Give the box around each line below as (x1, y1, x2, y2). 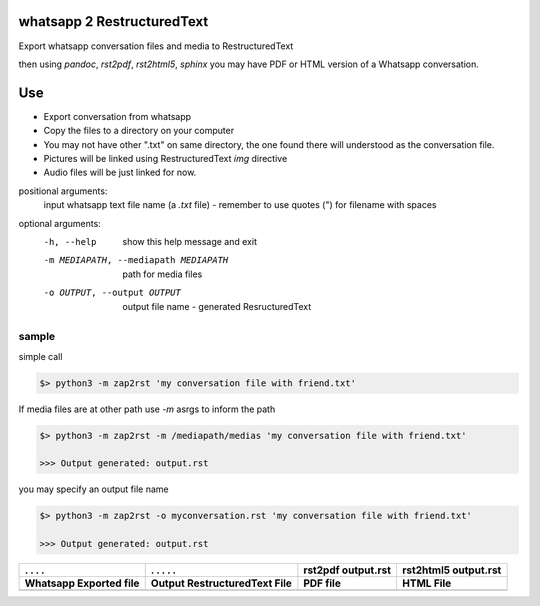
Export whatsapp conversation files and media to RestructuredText (18, 40, 294, 52)
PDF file (303, 576, 342, 590)
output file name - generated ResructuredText (122, 300, 312, 312)
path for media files (122, 268, 203, 280)
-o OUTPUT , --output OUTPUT (43, 287, 182, 299)
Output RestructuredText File (150, 576, 292, 590)
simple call (18, 350, 63, 362)
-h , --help (43, 236, 97, 247)
